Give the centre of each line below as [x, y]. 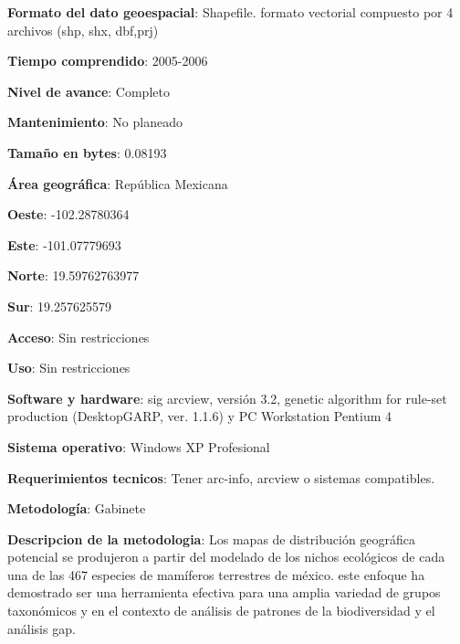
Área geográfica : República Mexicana [118, 183]
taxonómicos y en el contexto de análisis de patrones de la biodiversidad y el [221, 611]
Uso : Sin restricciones [69, 368]
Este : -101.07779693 [64, 244]
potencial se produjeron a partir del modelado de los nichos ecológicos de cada [226, 557]
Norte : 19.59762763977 [73, 275]
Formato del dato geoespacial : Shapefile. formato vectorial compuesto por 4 [230, 12]
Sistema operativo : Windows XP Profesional [139, 446]
